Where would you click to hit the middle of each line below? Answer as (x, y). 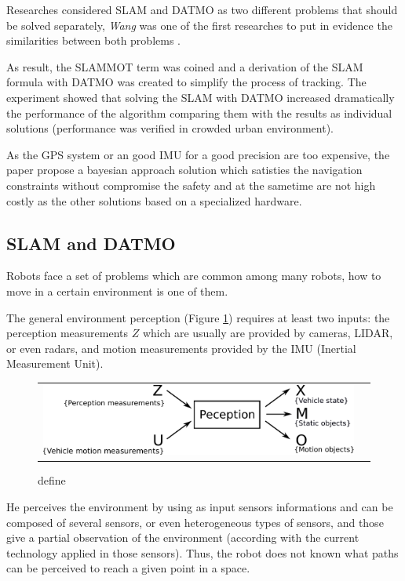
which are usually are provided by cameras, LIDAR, (268, 333)
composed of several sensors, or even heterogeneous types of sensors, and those (195, 522)
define (52, 480)
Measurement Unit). (55, 363)
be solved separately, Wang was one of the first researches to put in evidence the (199, 25)
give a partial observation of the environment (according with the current (183, 537)
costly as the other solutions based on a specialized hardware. (154, 200)
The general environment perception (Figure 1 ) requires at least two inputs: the (198, 317)
